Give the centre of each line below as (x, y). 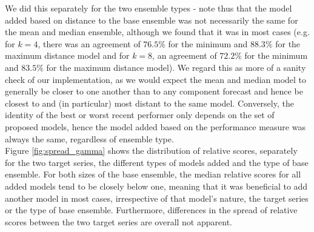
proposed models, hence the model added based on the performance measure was (155, 126)
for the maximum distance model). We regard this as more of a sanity (176, 67)
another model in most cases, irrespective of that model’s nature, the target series (157, 198)
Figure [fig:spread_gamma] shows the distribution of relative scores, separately (151, 151)
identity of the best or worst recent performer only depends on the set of (140, 115)
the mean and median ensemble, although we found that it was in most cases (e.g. (157, 32)
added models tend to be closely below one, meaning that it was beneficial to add (156, 186)
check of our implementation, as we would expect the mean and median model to (156, 79)
